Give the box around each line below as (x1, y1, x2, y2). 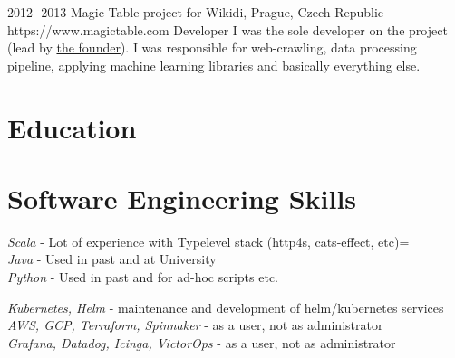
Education (7, 108, 137, 146)
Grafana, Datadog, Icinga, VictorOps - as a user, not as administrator (7, 333, 396, 352)
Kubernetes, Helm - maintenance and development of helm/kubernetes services (7, 297, 444, 316)
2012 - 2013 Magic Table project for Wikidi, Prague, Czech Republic (7, 3, 384, 21)
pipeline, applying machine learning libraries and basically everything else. (7, 55, 421, 74)
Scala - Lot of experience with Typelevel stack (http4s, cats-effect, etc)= (7, 231, 410, 250)
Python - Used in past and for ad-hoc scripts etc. (7, 268, 278, 287)
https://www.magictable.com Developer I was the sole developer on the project (7, 20, 448, 39)
